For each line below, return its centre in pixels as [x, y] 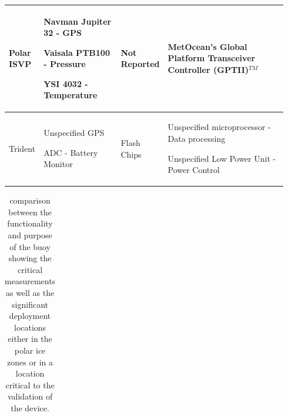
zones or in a [30, 362]
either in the [30, 339]
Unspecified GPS [74, 133]
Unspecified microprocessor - [219, 127]
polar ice [30, 350]
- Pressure [65, 64]
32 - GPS [63, 33]
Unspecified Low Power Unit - [222, 158]
